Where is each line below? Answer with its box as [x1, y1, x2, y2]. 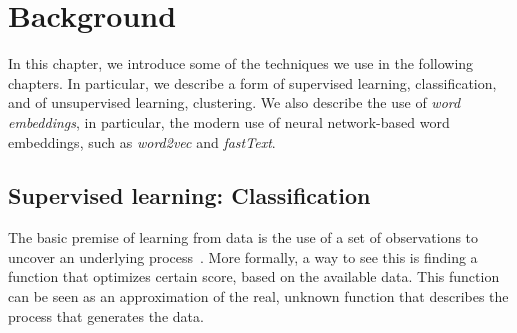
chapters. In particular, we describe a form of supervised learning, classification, [8, 72, 497, 93]
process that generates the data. [8, 305, 204, 326]
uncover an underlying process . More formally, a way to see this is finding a [8, 246, 478, 267]
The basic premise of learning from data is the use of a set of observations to [8, 227, 479, 248]
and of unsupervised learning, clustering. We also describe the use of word [8, 92, 461, 113]
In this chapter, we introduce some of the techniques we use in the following [8, 53, 474, 74]
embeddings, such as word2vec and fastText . [8, 131, 276, 152]
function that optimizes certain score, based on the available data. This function [8, 266, 500, 287]
